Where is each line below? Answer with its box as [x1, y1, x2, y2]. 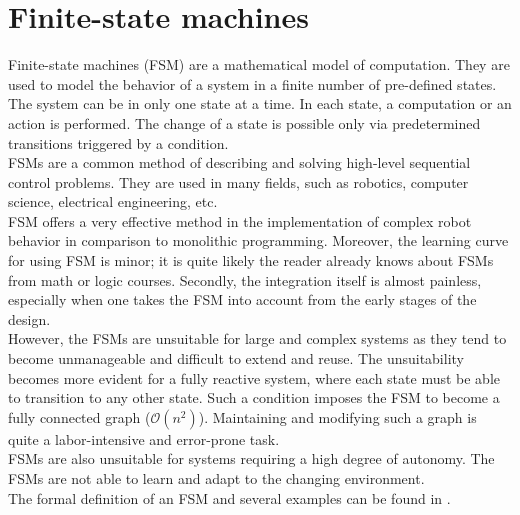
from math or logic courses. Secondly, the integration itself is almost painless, [8, 269, 482, 290]
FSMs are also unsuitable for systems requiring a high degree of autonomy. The [8, 448, 495, 469]
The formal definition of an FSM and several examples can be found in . [8, 487, 451, 508]
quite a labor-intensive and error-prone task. [8, 428, 280, 449]
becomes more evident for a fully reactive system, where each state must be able [8, 367, 501, 388]
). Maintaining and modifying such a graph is [198, 406, 477, 427]
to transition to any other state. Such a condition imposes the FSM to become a [8, 387, 500, 408]
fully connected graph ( [8, 406, 151, 427]
